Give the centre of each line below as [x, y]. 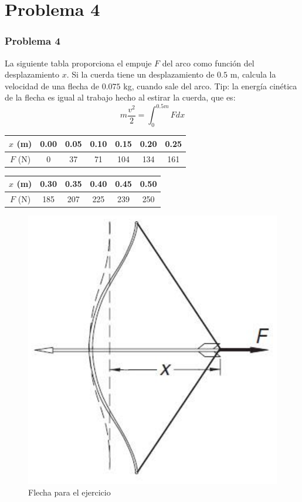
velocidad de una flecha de [52, 86]
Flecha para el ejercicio [69, 492]
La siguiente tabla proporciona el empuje [78, 63]
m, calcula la [253, 74]
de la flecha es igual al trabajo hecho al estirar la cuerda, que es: [120, 97]
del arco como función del [208, 63]
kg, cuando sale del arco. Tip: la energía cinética [210, 86]
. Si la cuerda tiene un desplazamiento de [140, 74]
